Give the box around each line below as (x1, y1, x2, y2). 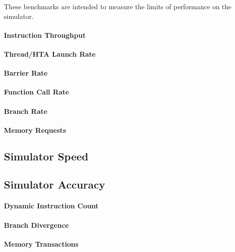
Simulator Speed (4, 148, 88, 163)
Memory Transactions (4, 238, 79, 249)
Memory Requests (4, 125, 66, 135)
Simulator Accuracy (4, 177, 105, 192)
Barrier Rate (4, 68, 48, 78)
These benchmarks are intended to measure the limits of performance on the (4, 1, 232, 11)
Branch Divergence (4, 220, 69, 230)
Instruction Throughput (4, 30, 86, 40)
